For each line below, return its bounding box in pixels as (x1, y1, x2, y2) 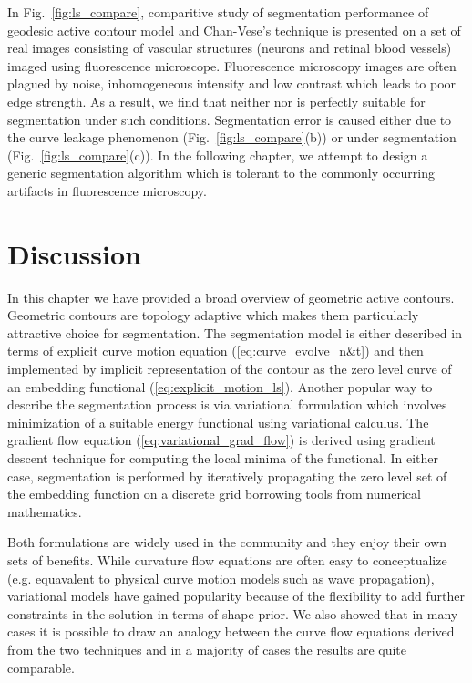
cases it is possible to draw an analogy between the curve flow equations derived (7, 622, 455, 641)
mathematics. (7, 502, 82, 521)
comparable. (7, 657, 75, 677)
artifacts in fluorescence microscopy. (7, 181, 207, 200)
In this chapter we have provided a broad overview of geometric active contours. (7, 287, 455, 306)
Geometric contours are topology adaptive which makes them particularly (7, 305, 419, 325)
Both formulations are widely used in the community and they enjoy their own (7, 533, 446, 552)
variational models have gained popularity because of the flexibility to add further (7, 586, 466, 605)
